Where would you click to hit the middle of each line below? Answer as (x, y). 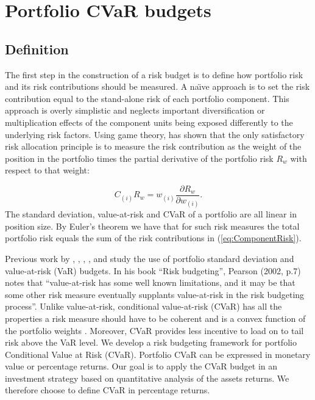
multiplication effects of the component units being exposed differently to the (149, 122)
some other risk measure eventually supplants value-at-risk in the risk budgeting (155, 294)
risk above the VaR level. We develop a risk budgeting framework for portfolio (151, 342)
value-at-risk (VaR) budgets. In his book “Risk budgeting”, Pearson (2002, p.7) (153, 270)
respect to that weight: (47, 170)
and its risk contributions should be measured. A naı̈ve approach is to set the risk (157, 86)
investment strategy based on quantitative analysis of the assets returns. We (147, 378)
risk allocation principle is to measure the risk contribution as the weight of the (153, 146)
